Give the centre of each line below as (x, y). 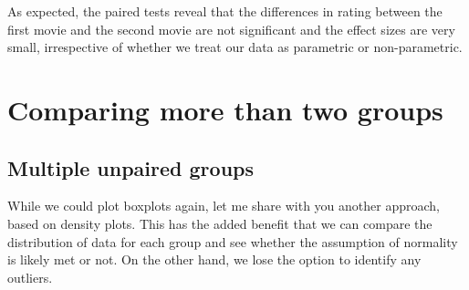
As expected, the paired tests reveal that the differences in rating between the (225, 11)
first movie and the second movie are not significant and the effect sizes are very (231, 29)
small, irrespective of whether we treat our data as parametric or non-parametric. (235, 47)
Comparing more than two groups (225, 109)
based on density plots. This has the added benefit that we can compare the (220, 223)
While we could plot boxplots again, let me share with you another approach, (224, 206)
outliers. (30, 277)
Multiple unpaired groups (131, 167)
